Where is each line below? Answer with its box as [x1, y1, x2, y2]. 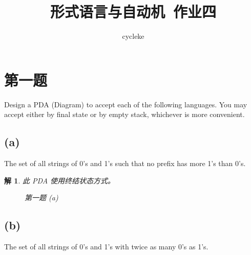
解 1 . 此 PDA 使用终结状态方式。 [4, 175, 115, 186]
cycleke [122, 31, 144, 41]
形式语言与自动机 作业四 [50, 1, 217, 22]
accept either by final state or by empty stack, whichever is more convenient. [4, 109, 245, 120]
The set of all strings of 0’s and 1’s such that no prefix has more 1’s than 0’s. [4, 158, 246, 169]
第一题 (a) [25, 192, 58, 203]
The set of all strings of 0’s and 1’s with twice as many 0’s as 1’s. [4, 241, 208, 252]
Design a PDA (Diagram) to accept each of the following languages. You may [4, 99, 247, 109]
